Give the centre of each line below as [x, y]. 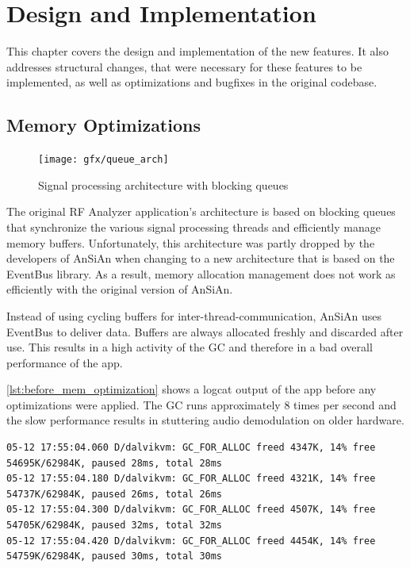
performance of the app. [65, 362]
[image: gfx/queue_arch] [103, 160]
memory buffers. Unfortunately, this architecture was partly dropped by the [191, 242]
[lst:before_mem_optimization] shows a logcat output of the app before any [192, 389]
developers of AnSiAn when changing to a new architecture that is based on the [201, 258]
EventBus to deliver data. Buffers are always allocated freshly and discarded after [205, 331]
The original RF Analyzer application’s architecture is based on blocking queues [201, 211]
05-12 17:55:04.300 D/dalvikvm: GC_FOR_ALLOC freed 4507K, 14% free [191, 510]
